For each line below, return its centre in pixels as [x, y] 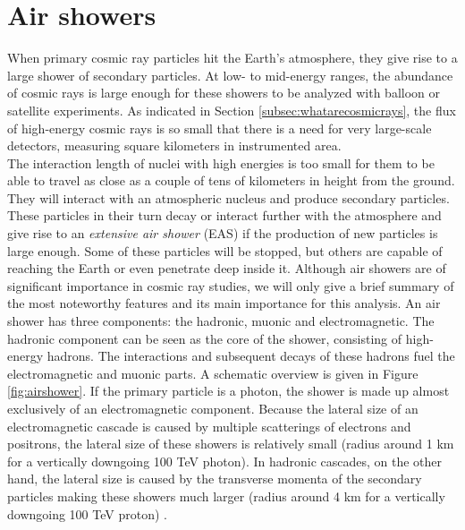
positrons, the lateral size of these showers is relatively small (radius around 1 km [231, 444]
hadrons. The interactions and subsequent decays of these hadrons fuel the [251, 356]
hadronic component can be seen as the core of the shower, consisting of [205, 338]
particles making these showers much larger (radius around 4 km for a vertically [226, 496]
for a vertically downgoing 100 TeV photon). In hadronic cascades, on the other [225, 461]
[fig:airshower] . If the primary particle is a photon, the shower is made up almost [228, 391]
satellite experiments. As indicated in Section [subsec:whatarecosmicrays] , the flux [232, 110]
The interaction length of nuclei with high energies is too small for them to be [221, 162]
